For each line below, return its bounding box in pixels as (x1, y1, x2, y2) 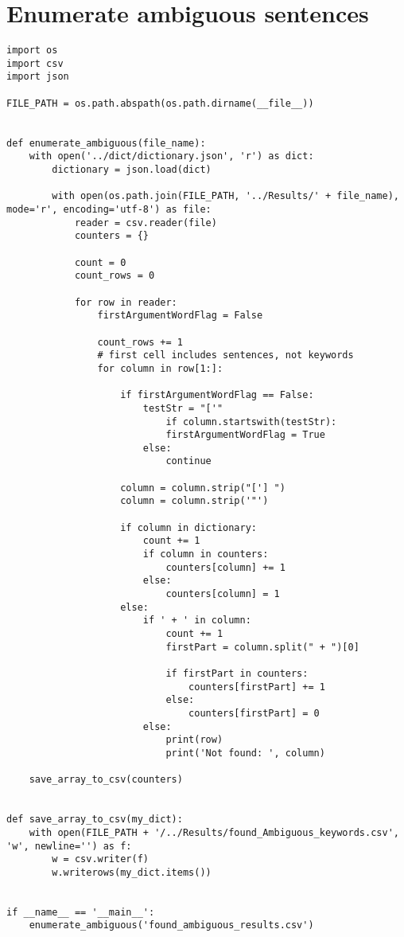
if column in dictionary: (120, 521, 257, 533)
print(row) (165, 734, 223, 746)
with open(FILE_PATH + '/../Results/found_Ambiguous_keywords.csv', (29, 826, 399, 838)
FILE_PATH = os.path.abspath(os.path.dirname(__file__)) (6, 97, 314, 109)
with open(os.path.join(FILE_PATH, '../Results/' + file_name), (52, 190, 399, 202)
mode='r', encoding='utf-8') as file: (6, 204, 212, 215)
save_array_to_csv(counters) (29, 774, 183, 786)
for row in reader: (74, 296, 177, 308)
